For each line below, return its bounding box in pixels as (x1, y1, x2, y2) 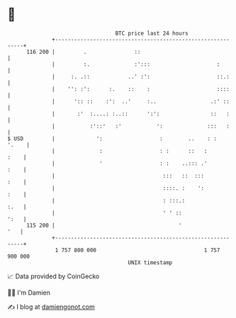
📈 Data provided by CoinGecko (7, 272, 100, 280)
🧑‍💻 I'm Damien (7, 288, 51, 297)
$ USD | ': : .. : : (7, 135, 218, 142)
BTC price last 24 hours (115, 30, 189, 37)
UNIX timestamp (128, 259, 173, 266)
